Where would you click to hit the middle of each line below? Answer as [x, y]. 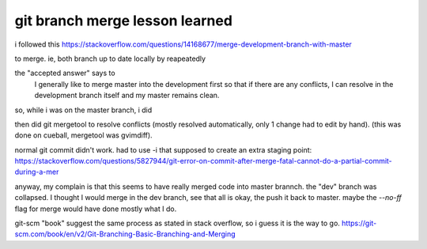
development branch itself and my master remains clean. [127, 96]
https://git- [359, 223]
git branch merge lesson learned [124, 21]
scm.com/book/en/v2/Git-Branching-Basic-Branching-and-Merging [125, 234]
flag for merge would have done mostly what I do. [96, 209]
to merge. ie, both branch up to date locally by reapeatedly [110, 58]
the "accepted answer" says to [65, 73]
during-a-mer [37, 172]
